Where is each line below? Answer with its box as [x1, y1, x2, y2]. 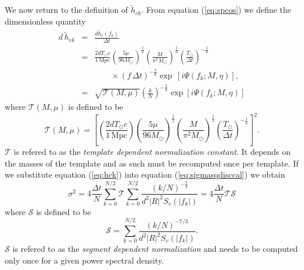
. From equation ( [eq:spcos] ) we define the [141, 4, 292, 16]
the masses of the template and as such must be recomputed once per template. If [5, 157, 299, 169]
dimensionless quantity [5, 15, 86, 27]
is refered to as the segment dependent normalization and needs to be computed [12, 243, 298, 255]
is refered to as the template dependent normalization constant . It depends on [13, 146, 291, 158]
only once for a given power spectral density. [5, 254, 164, 266]
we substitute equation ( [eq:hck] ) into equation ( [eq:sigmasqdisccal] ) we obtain [5, 168, 285, 181]
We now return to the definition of [5, 4, 128, 16]
